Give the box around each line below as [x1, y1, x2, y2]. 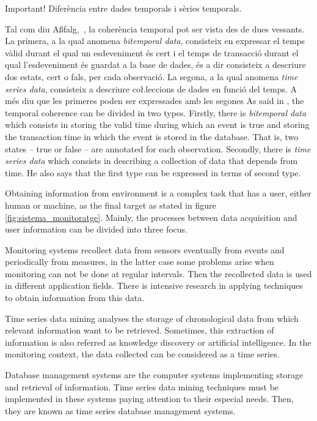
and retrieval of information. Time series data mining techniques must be [5, 380, 279, 393]
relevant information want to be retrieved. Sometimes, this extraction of [5, 324, 274, 337]
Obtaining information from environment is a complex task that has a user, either [5, 187, 312, 199]
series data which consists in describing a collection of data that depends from [5, 154, 298, 167]
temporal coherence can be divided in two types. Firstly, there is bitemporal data [5, 106, 307, 119]
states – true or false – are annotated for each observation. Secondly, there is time [5, 142, 311, 155]
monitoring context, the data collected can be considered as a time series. [5, 348, 280, 360]
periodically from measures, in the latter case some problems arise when [5, 255, 274, 268]
